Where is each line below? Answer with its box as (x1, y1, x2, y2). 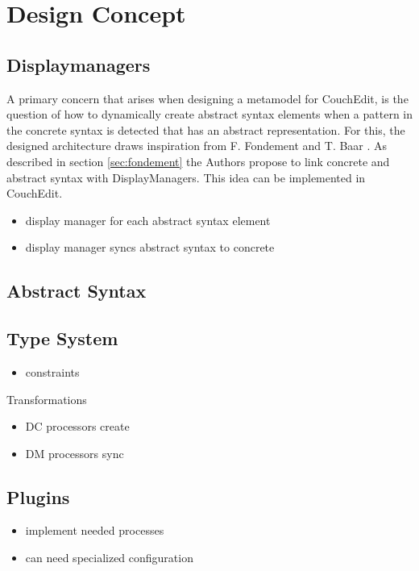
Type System (6, 326, 118, 351)
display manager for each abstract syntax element (25, 211, 271, 228)
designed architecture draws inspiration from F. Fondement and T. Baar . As (6, 137, 388, 154)
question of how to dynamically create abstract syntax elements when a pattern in (6, 106, 413, 123)
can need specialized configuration (25, 549, 193, 566)
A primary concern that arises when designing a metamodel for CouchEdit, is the (6, 90, 409, 106)
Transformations (6, 390, 87, 407)
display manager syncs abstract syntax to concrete (25, 239, 275, 256)
